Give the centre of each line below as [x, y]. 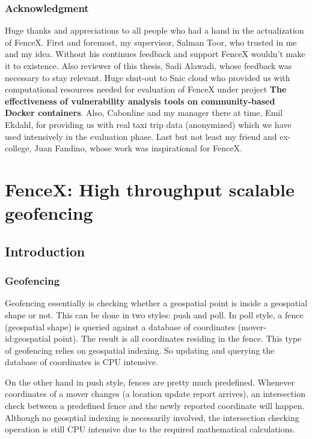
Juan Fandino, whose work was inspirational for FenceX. [138, 148]
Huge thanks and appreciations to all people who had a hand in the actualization [154, 30]
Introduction [45, 251]
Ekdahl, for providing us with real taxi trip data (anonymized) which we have [148, 124]
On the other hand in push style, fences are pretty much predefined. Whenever [150, 382]
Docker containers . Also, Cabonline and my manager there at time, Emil [144, 113]
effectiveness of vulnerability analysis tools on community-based [140, 101]
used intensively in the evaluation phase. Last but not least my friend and [141, 136]
